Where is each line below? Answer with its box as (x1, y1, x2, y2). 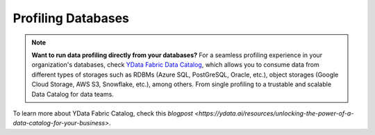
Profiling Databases (12, 10, 130, 26)
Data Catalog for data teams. (31, 90, 114, 98)
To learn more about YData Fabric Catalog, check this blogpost (12, 109, 194, 118)
